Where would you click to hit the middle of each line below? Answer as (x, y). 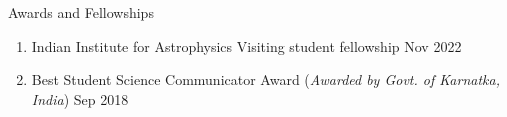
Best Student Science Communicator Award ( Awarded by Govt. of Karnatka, (265, 79)
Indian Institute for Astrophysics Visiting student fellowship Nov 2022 (246, 45)
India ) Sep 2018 (80, 98)
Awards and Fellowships (81, 12)
